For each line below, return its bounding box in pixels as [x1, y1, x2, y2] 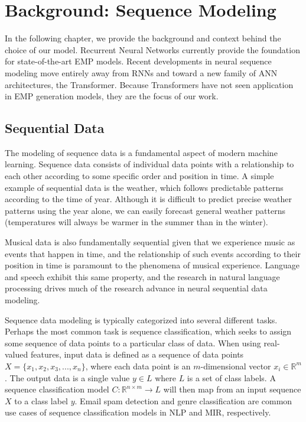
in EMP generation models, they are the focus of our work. [5, 90, 219, 102]
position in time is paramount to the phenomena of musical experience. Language [5, 259, 300, 271]
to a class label [14, 394, 69, 407]
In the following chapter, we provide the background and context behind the [5, 32, 281, 44]
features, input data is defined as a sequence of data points [30, 348, 244, 361]
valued [5, 348, 28, 361]
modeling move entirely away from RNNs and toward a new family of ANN [5, 66, 278, 79]
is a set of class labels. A [187, 371, 276, 384]
